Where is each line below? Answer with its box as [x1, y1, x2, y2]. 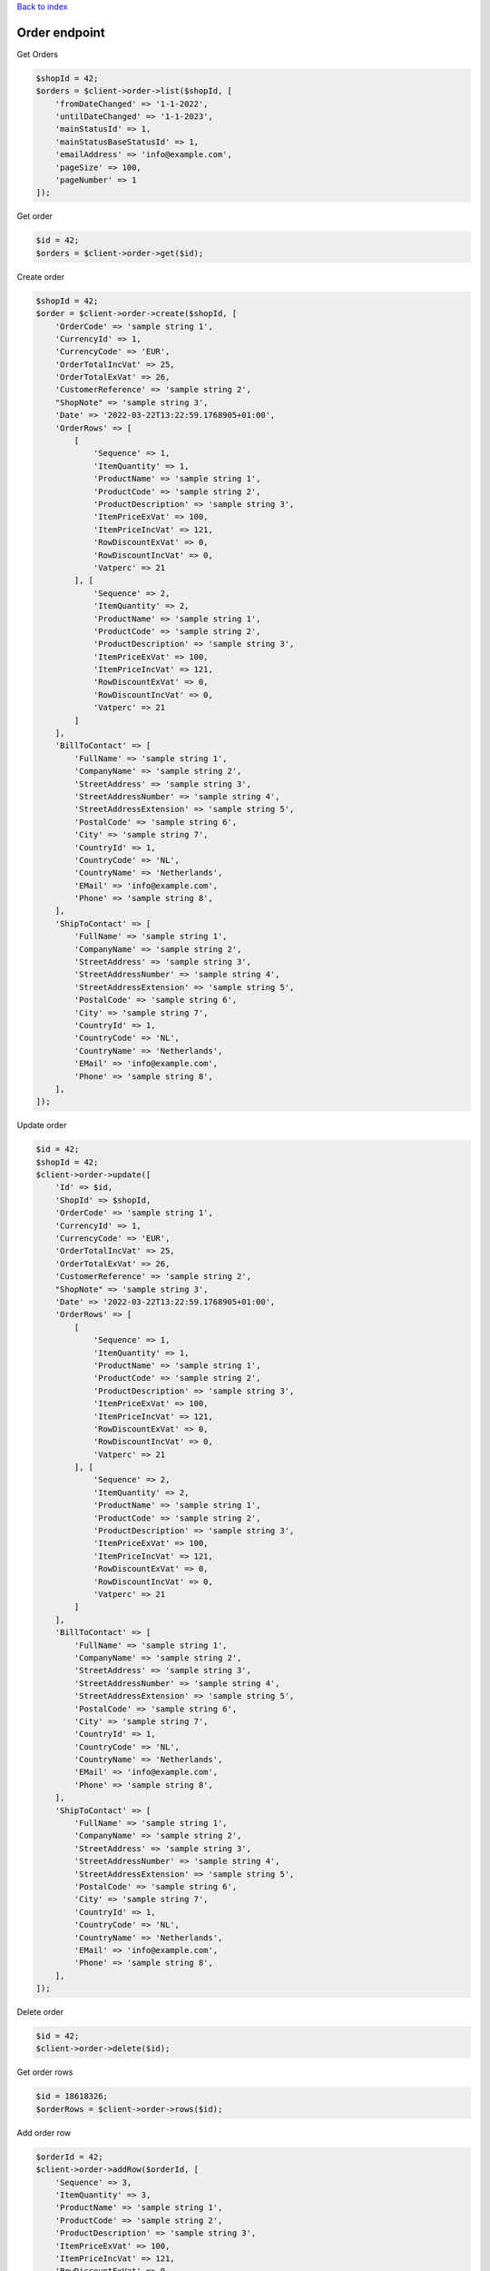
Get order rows [16, 2067, 73, 2078]
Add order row [16, 2127, 72, 2138]
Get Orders [16, 48, 59, 59]
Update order [16, 1120, 67, 1131]
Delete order [16, 2007, 64, 2018]
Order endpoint [16, 25, 105, 40]
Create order [16, 271, 65, 282]
